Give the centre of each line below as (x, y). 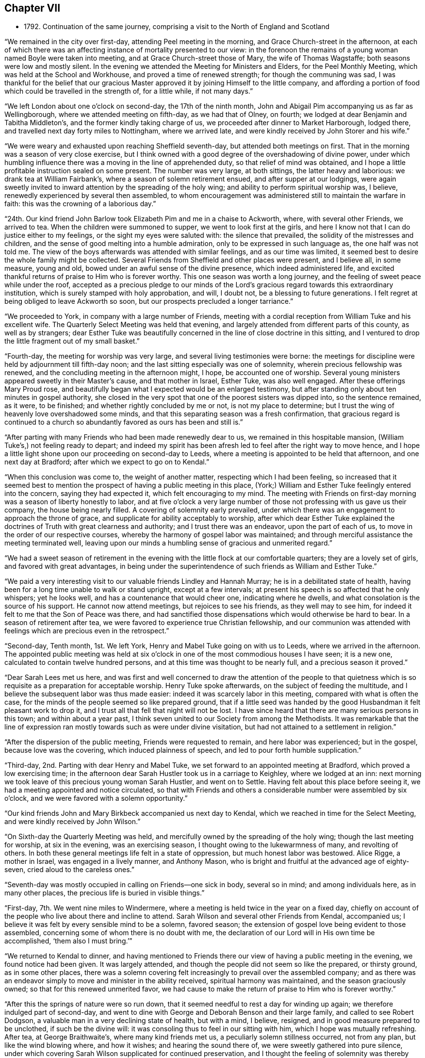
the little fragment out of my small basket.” (72, 341)
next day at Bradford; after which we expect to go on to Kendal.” (107, 462)
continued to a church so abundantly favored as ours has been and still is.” (124, 422)
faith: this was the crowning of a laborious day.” (80, 204)
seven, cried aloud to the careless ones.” (70, 870)
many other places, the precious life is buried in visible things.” (105, 893)
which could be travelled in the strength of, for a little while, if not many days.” (129, 91)
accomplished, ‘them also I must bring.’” (68, 941)
